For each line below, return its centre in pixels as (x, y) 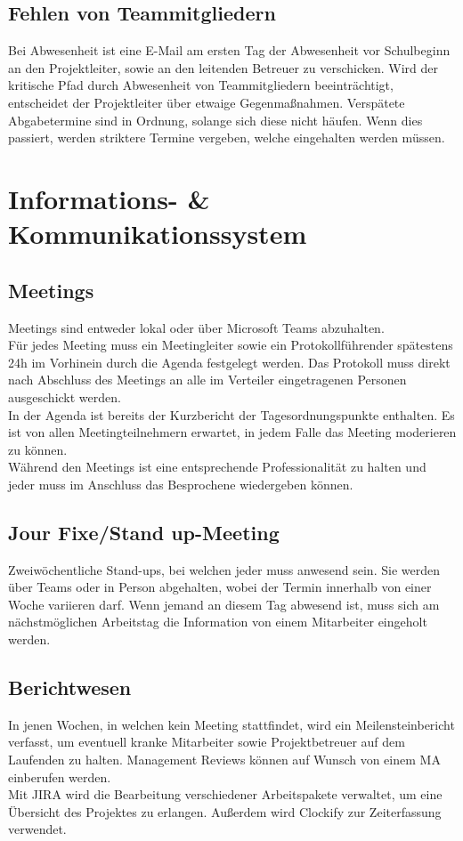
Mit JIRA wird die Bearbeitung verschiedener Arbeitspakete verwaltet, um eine (225, 794)
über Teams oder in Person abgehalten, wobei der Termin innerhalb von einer (220, 587)
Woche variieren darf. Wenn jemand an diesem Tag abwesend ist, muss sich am (224, 604)
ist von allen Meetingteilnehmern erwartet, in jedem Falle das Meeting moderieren (232, 432)
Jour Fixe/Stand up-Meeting (144, 532)
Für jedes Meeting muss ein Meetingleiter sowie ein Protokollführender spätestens (231, 345)
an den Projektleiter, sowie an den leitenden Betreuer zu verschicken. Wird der (223, 67)
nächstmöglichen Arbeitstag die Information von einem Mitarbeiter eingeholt (218, 622)
